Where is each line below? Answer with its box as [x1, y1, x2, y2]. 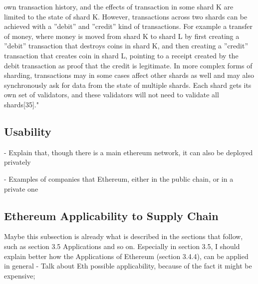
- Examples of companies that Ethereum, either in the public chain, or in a [4, 173, 234, 184]
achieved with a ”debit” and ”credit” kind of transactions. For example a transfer [4, 21, 253, 31]
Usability [4, 123, 51, 139]
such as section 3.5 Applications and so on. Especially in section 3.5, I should [4, 241, 240, 251]
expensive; [4, 270, 35, 281]
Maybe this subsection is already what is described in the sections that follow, [4, 231, 243, 242]
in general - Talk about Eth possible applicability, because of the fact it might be [4, 261, 252, 271]
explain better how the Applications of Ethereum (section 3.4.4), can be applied [4, 251, 249, 261]
